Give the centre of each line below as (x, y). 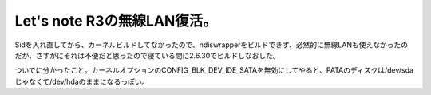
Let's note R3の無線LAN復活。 (116, 21)
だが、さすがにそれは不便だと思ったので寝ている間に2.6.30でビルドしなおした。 (148, 55)
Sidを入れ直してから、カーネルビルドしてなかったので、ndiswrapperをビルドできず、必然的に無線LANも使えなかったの (212, 45)
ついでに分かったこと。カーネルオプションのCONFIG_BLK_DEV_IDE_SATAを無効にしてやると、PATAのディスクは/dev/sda (214, 70)
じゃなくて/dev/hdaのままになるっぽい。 (82, 81)
